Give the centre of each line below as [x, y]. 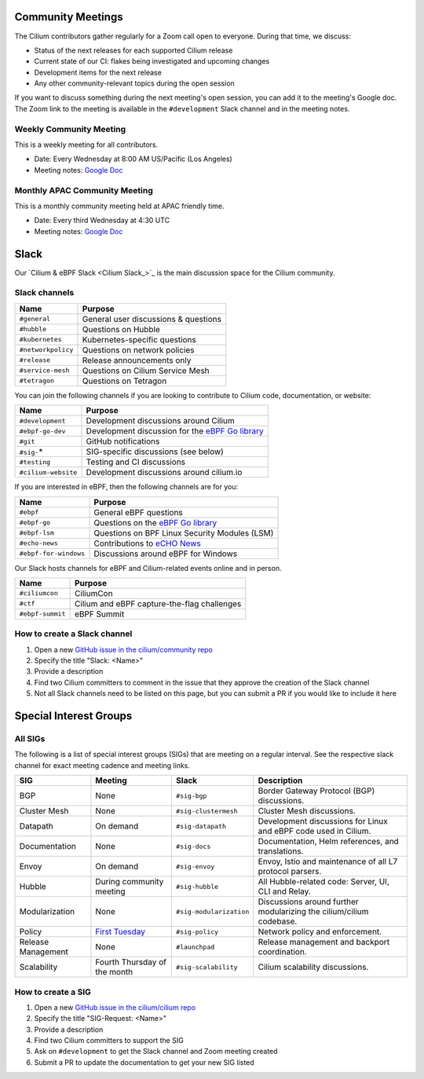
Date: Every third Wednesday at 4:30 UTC [102, 221]
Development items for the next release [98, 72]
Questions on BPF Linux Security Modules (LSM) [184, 532]
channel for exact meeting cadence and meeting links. [102, 765]
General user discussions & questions [152, 319]
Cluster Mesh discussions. [307, 811]
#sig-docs [193, 846]
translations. [281, 851]
